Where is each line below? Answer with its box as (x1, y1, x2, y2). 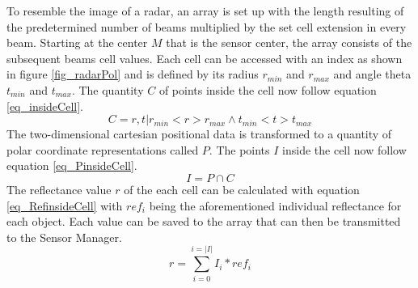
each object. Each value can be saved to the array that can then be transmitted (6, 213, 401, 230)
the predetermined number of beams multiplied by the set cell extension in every (6, 18, 407, 35)
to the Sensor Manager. (6, 228, 122, 245)
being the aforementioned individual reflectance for (149, 197, 402, 214)
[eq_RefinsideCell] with (6, 197, 123, 214)
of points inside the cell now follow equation (158, 81, 377, 98)
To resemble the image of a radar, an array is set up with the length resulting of (6, 2, 404, 19)
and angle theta (333, 66, 412, 83)
